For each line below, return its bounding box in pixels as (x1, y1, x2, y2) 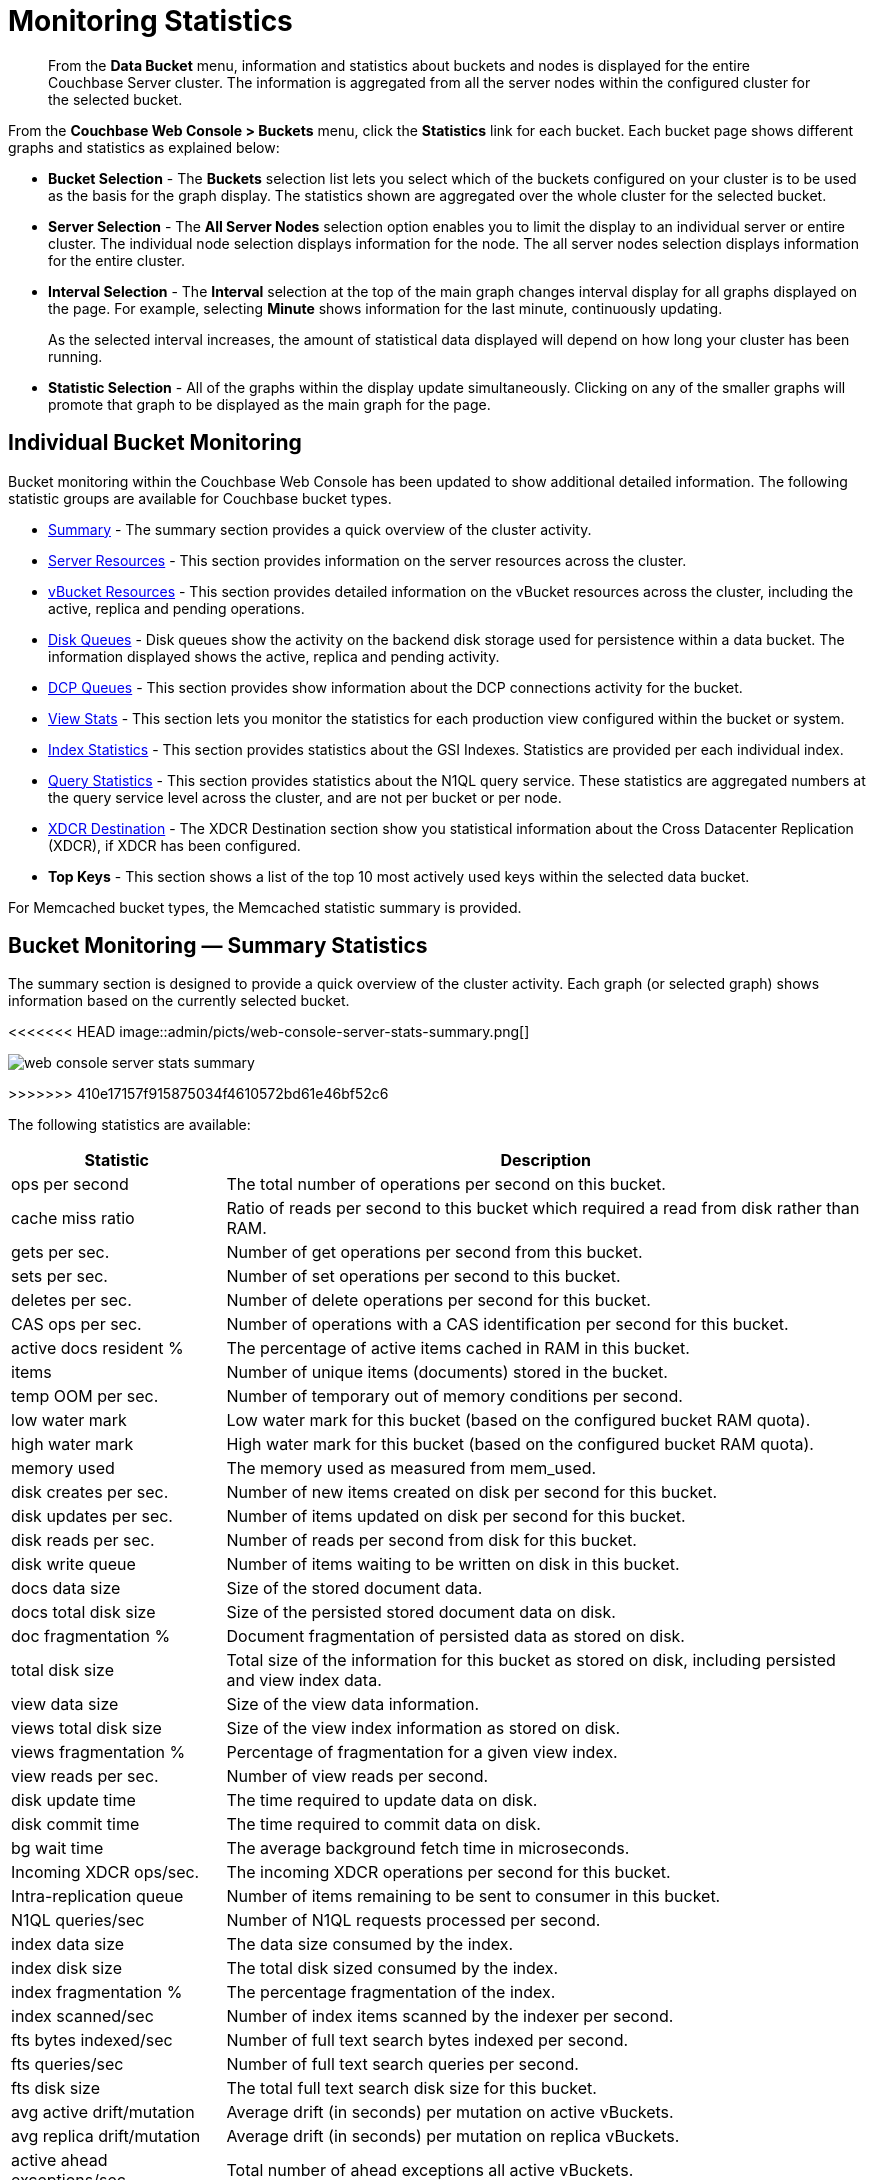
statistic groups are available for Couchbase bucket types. (8, 489, 392, 507)
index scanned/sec (11, 2006, 154, 2027)
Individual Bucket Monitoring (8, 430, 302, 456)
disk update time (11, 1790, 136, 1811)
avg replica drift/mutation (11, 2126, 201, 2147)
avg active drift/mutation (11, 2102, 195, 2123)
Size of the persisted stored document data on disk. (226, 1602, 616, 1623)
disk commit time (11, 1814, 140, 1835)
